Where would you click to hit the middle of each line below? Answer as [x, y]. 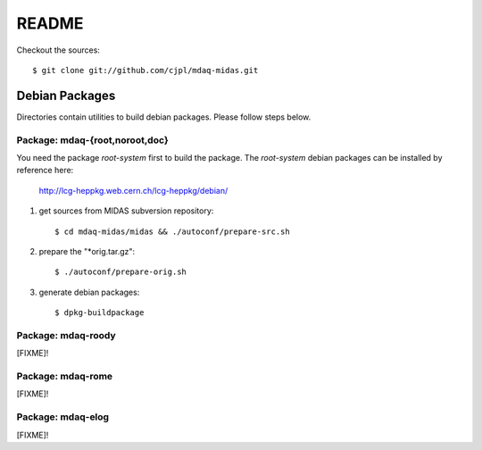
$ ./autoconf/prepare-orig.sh [121, 272]
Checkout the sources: [58, 50]
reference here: [45, 171]
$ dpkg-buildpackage [100, 313]
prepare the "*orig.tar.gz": [87, 251]
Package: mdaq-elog [63, 417]
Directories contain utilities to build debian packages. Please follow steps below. [164, 117]
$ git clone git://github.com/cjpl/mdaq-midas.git [145, 70]
